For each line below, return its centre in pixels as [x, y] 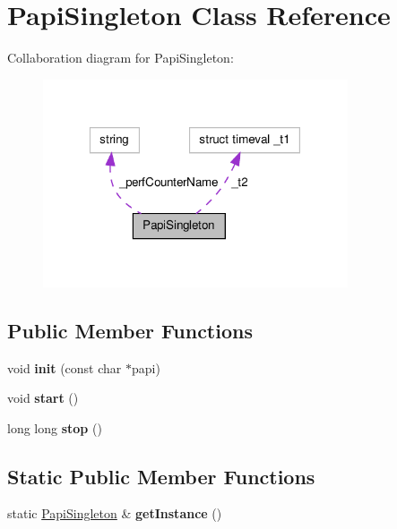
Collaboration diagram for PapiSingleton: [121, 58]
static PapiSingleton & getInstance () [115, 513]
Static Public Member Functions [161, 476]
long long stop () [55, 427]
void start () [43, 398]
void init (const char [65, 367]
